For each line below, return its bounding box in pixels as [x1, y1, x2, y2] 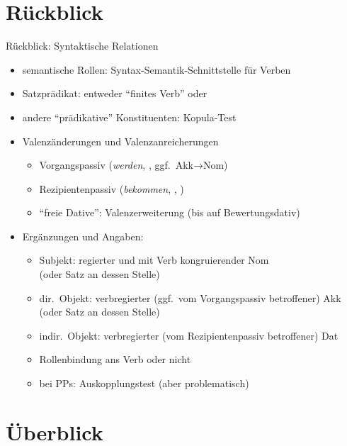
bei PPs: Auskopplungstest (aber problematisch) [39, 376, 249, 391]
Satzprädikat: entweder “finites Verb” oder [22, 86, 207, 101]
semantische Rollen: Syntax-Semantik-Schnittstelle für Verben [22, 62, 291, 77]
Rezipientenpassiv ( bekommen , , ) [39, 181, 184, 196]
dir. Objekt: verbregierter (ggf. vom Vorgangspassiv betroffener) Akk [39, 290, 341, 305]
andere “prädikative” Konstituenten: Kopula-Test [22, 109, 237, 124]
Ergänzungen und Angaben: [22, 228, 144, 243]
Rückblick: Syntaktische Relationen [6, 38, 159, 53]
